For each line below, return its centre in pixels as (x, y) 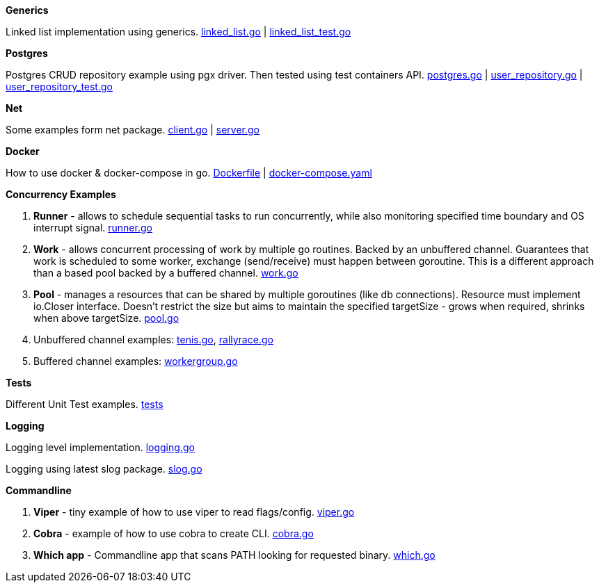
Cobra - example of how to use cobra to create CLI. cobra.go (174, 533)
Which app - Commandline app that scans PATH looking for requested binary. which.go (234, 555)
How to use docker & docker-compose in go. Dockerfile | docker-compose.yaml (189, 173)
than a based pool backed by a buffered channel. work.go (166, 273)
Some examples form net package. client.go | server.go (133, 130)
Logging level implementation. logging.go (100, 447)
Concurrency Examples (61, 194)
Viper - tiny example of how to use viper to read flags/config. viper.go (194, 512)
